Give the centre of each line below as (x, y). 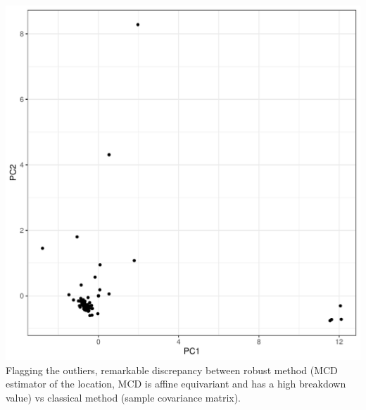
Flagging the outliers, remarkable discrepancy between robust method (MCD (172, 370)
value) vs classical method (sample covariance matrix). (124, 397)
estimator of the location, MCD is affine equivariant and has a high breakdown (176, 384)
